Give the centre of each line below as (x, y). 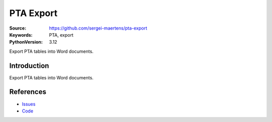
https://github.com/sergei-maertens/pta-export (98, 28)
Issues (29, 104)
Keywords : (21, 35)
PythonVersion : (26, 42)
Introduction (29, 66)
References (28, 92)
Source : (18, 28)
